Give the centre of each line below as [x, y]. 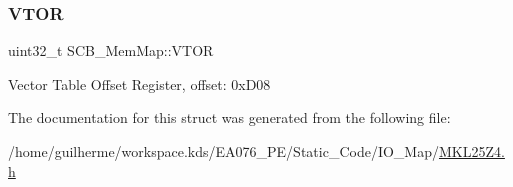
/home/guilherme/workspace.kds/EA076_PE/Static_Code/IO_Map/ [223, 151]
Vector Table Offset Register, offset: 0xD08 [139, 83]
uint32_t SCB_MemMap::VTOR [111, 50]
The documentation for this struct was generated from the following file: [229, 117]
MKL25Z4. [471, 151]
